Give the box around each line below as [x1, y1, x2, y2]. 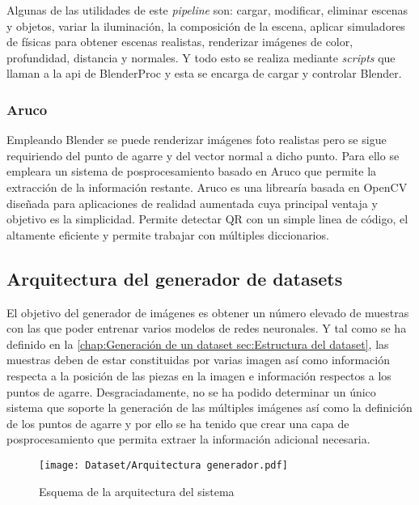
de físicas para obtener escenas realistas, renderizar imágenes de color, [6, 33, 353, 50]
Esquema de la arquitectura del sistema [39, 482, 235, 499]
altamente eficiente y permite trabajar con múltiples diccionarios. [6, 226, 329, 243]
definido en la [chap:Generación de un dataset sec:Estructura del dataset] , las [6, 335, 389, 352]
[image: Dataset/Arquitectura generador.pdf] [39, 459, 288, 471]
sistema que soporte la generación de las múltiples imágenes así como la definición [6, 399, 413, 416]
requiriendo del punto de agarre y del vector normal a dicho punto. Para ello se [6, 146, 400, 163]
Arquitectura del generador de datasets [6, 265, 343, 291]
